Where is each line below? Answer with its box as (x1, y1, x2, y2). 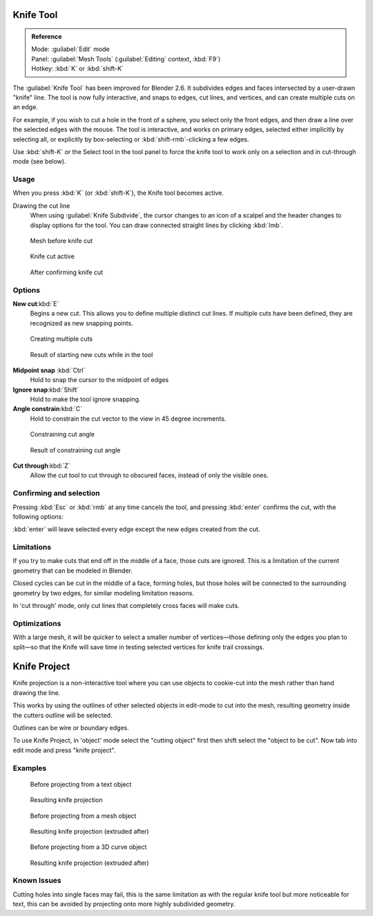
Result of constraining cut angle (30, 446, 121, 454)
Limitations (12, 542, 52, 552)
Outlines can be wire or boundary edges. (12, 724, 129, 732)
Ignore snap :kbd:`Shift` (12, 385, 79, 394)
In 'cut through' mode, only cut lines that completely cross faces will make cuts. (12, 602, 240, 610)
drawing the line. (12, 688, 61, 697)
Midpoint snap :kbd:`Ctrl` (12, 366, 86, 374)
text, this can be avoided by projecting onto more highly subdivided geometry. (12, 900, 236, 908)
